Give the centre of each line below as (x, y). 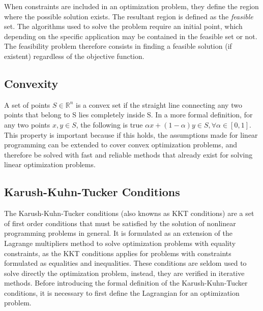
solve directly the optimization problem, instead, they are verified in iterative (124, 273)
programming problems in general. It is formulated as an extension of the (118, 233)
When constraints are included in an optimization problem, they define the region (131, 6)
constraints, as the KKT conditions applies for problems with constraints (118, 253)
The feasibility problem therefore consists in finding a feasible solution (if (118, 46)
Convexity (31, 83)
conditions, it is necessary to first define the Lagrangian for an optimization (122, 292)
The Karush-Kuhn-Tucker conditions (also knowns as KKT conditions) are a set (129, 213)
